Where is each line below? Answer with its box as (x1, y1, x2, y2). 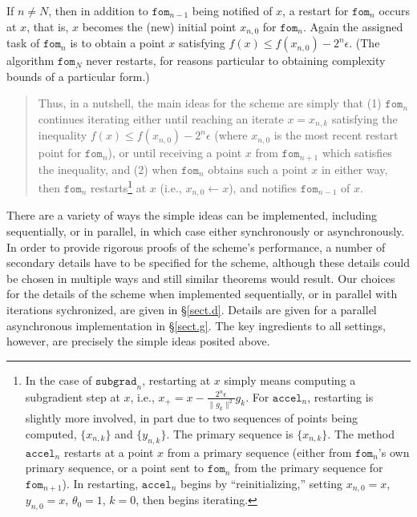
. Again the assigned (302, 18, 403, 34)
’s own (378, 443, 410, 460)
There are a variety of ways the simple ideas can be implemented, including (6, 207, 377, 224)
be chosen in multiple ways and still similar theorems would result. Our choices (6, 269, 395, 286)
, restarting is (307, 388, 374, 405)
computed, (25, 426, 77, 442)
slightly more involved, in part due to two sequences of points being (25, 410, 358, 426)
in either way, (321, 160, 388, 177)
